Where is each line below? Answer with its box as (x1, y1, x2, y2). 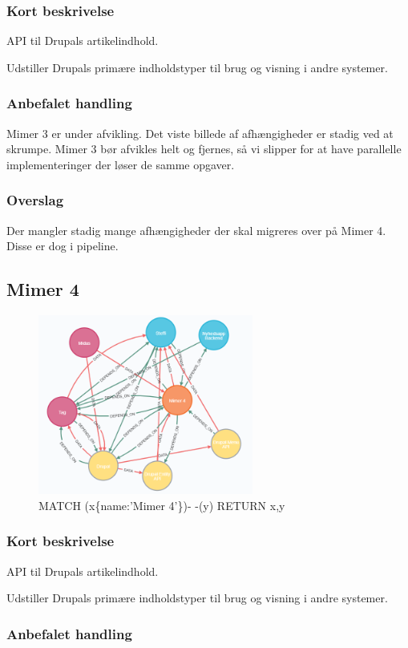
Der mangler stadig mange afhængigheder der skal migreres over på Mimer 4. (6, 221, 386, 238)
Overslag (6, 190, 64, 210)
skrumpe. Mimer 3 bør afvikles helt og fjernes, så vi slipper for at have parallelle (6, 140, 402, 157)
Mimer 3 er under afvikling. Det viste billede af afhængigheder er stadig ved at (6, 124, 394, 141)
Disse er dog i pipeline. (6, 237, 119, 254)
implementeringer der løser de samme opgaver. (6, 156, 235, 172)
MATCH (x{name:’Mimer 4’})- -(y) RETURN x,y (38, 496, 285, 513)
